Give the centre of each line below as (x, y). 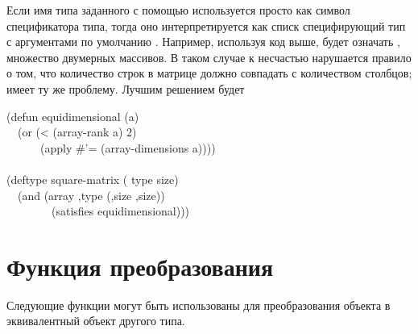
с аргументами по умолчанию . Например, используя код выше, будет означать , (203, 42)
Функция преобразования (140, 266)
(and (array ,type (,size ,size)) (91, 195)
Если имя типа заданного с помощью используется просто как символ (178, 10)
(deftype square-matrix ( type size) (93, 179)
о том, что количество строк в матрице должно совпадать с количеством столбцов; (209, 73)
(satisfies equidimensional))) (120, 211)
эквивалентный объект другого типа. (96, 321)
